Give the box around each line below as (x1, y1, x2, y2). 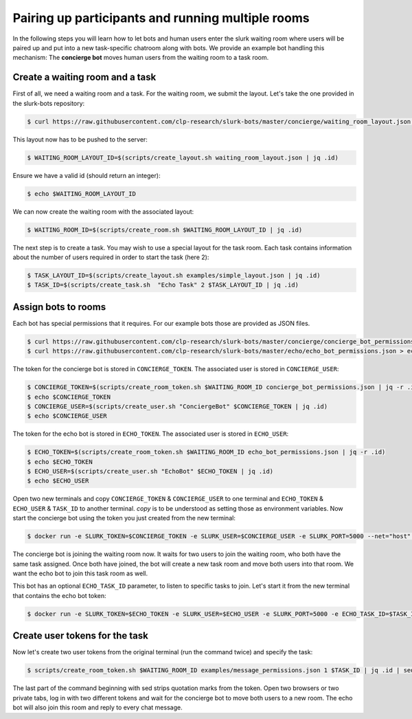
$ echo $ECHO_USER (27, 477, 89, 485)
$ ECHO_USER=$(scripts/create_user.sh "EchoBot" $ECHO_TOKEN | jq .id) (27, 467, 274, 476)
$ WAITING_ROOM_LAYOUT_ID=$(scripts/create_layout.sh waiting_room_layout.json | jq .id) (27, 153, 339, 162)
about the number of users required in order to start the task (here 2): (12, 253, 209, 261)
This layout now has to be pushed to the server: (12, 135, 148, 144)
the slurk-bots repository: (12, 99, 85, 107)
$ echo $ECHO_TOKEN (27, 458, 93, 465)
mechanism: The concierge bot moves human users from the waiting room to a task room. (12, 54, 269, 62)
